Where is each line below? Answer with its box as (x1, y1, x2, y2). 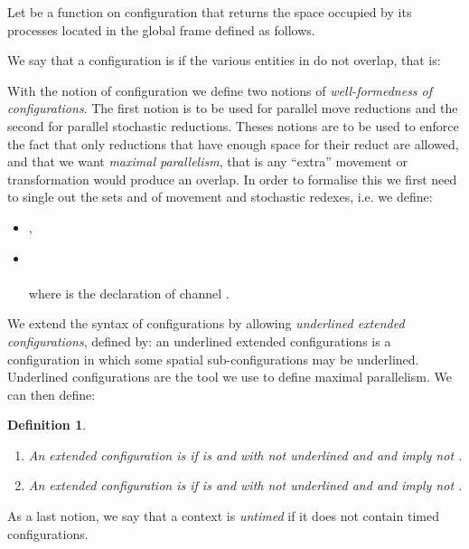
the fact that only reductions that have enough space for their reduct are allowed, (7, 134, 459, 153)
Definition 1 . (7, 415, 87, 434)
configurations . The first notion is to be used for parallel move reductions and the (7, 99, 458, 118)
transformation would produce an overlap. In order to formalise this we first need (7, 169, 457, 188)
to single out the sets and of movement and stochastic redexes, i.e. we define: (7, 187, 433, 206)
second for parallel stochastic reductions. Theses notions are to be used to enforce (7, 116, 459, 135)
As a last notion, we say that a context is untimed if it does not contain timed (7, 506, 439, 525)
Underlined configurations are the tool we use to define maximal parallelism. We (7, 367, 452, 386)
